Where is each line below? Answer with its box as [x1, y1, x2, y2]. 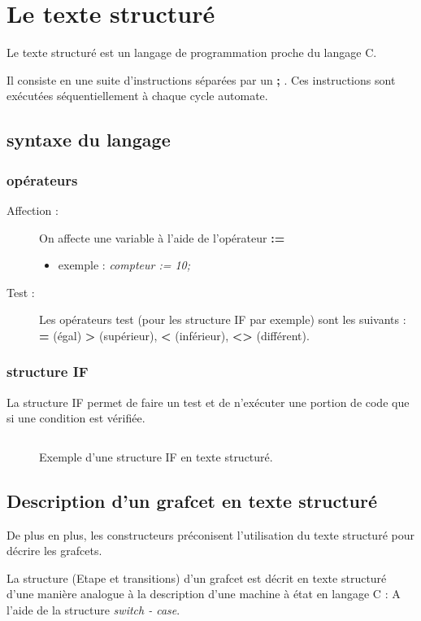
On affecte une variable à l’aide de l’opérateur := [39, 229, 285, 246]
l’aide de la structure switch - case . [7, 601, 180, 619]
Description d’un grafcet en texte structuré [7, 488, 377, 513]
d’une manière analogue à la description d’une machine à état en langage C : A [7, 585, 401, 602]
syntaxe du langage [7, 127, 171, 152]
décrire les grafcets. [7, 542, 102, 559]
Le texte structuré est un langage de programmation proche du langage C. [7, 44, 377, 61]
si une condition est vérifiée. [7, 409, 145, 426]
